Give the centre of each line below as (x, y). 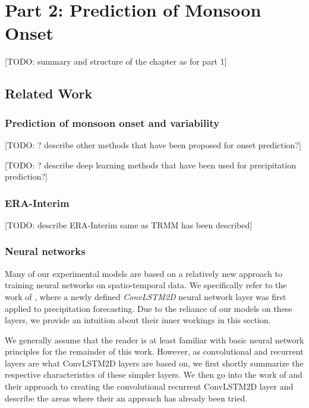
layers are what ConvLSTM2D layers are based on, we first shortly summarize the (154, 363)
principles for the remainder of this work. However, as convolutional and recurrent (154, 351)
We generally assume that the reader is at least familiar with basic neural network (154, 340)
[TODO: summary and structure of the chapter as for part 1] (116, 61)
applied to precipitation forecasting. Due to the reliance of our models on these (149, 308)
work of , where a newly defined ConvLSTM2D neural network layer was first (146, 296)
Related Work (49, 93)
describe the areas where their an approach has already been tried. (126, 398)
